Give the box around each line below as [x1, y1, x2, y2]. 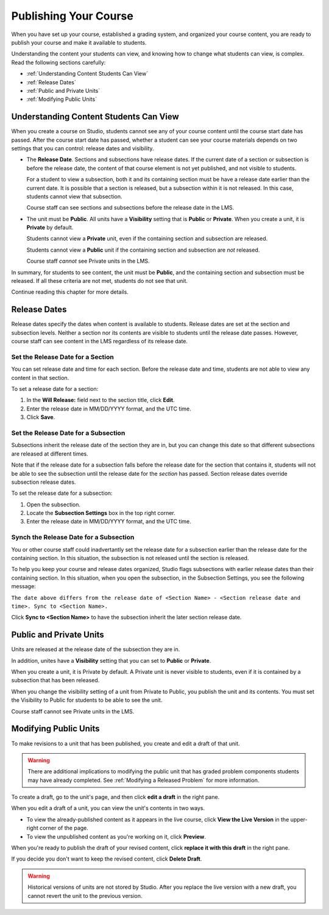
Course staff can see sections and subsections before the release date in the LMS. [26, 204, 235, 211]
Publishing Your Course [11, 9, 133, 23]
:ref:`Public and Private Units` [26, 87, 101, 94]
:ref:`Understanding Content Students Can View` [26, 70, 149, 78]
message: [11, 583, 36, 590]
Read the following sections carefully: [11, 59, 106, 66]
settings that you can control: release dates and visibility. [11, 144, 155, 152]
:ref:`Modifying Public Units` [26, 95, 97, 103]
